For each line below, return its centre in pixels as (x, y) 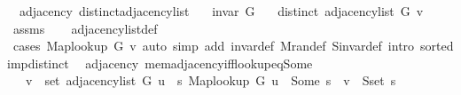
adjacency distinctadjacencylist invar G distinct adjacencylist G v (221, 11)
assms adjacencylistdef (85, 28)
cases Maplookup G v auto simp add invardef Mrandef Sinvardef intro (214, 46)
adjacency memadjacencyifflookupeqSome (199, 63)
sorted (437, 46)
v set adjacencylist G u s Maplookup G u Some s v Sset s (211, 80)
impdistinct (38, 63)
